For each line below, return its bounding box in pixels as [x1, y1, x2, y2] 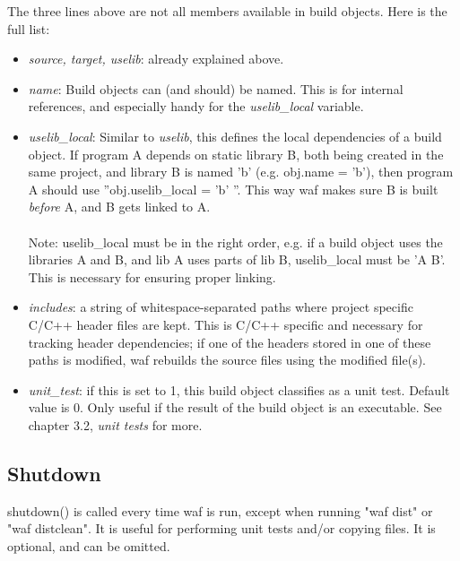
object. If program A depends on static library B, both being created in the [28, 144, 444, 163]
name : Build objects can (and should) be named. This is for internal [28, 79, 404, 98]
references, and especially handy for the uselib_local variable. [28, 97, 364, 116]
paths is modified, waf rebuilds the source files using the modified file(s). [28, 350, 426, 369]
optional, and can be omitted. [7, 536, 170, 555]
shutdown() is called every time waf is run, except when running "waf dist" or [7, 501, 433, 520]
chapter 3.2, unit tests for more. [28, 415, 203, 434]
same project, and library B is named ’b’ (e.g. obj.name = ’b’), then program [28, 162, 454, 181]
